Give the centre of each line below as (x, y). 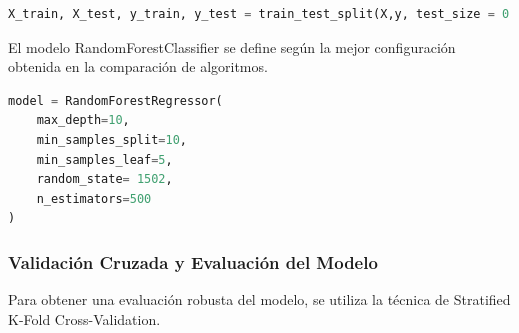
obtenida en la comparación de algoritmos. (138, 66)
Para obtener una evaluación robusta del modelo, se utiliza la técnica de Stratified (259, 299)
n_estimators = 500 (94, 198)
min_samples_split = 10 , (112, 139)
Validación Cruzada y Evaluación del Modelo (193, 261)
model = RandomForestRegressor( (115, 100)
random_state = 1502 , (104, 179)
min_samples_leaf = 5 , (104, 159)
